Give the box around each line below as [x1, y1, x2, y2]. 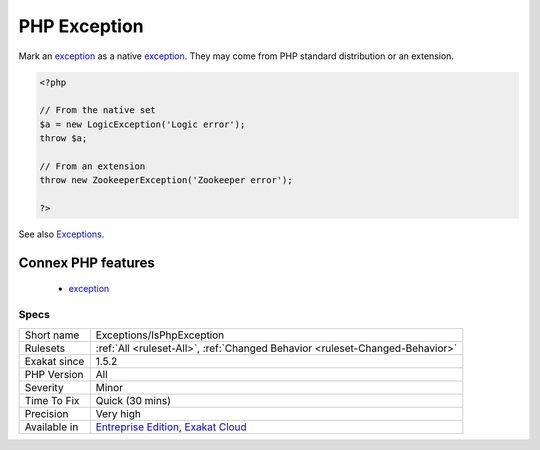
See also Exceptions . [18, 228, 105, 240]
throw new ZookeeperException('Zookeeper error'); [39, 175, 294, 186]
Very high [95, 406, 142, 420]
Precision [24, 406, 69, 420]
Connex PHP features [18, 254, 155, 271]
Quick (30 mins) [95, 393, 172, 407]
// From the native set [39, 105, 157, 116]
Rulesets [24, 341, 65, 355]
